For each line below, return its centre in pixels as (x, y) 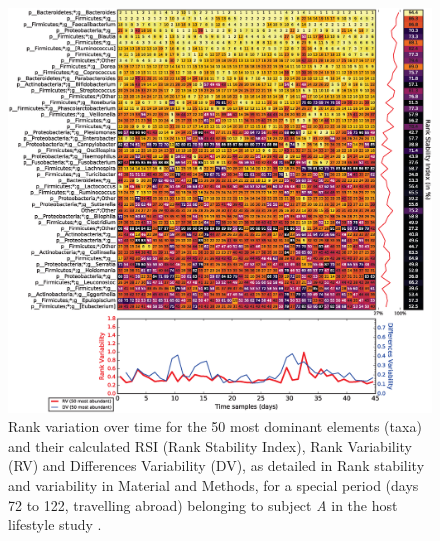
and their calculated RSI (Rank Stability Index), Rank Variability (210, 445)
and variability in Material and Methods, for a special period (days (213, 484)
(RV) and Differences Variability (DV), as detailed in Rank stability (216, 465)
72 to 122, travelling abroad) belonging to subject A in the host (203, 504)
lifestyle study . (55, 524)
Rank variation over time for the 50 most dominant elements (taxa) (215, 426)
